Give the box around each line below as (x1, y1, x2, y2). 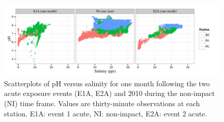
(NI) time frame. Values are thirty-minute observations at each (4, 97, 200, 108)
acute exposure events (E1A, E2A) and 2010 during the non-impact (4, 88, 215, 99)
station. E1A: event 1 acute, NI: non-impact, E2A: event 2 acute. (4, 108, 207, 118)
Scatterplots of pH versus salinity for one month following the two (4, 78, 210, 88)
